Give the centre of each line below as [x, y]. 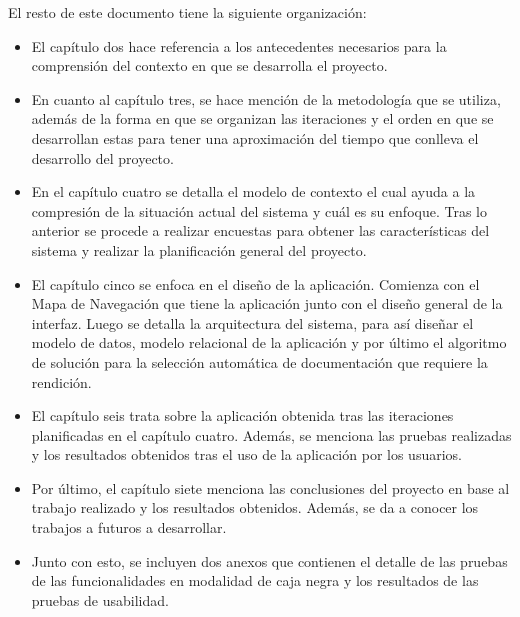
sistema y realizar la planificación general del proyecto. [199, 249]
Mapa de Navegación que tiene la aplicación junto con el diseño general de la [267, 303]
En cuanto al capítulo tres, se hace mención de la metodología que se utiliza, [266, 98]
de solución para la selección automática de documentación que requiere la [259, 361]
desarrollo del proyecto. [102, 157]
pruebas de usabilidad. [100, 599]
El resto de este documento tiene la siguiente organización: [187, 12]
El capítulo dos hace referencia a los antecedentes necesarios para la [239, 45]
